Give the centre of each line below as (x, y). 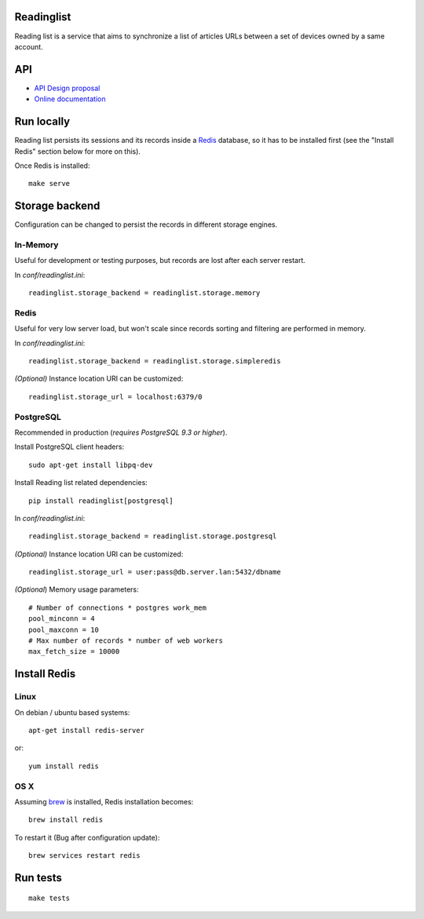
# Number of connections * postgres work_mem (118, 607)
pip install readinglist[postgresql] (101, 501)
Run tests (38, 878)
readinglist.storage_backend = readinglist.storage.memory (144, 293)
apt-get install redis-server (87, 730)
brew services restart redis (84, 856)
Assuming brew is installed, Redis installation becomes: (104, 801)
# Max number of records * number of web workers (126, 641)
